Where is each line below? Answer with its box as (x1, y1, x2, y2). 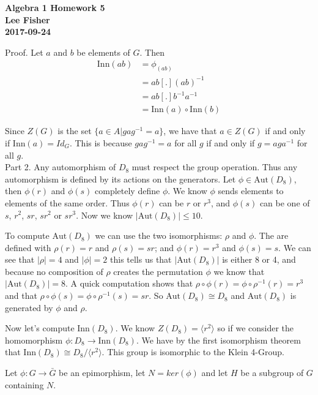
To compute (5, 229, 50, 242)
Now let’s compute (5, 322, 75, 334)
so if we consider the (217, 322, 294, 334)
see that (5, 253, 35, 266)
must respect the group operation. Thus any (131, 160, 298, 173)
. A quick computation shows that (65, 277, 193, 290)
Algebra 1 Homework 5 (5, 1, 105, 13)
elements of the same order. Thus (5, 196, 130, 209)
